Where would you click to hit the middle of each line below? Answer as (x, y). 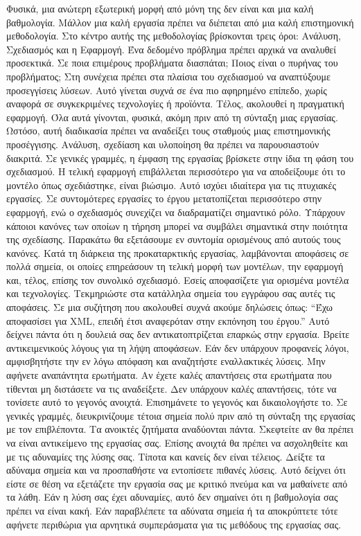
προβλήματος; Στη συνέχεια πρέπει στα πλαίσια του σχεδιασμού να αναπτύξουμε (168, 76)
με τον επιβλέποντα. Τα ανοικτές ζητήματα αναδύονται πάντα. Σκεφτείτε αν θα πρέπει (180, 429)
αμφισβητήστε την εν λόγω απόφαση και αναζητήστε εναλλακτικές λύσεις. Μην (166, 361)
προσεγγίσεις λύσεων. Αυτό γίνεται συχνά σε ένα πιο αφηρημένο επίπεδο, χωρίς (167, 90)
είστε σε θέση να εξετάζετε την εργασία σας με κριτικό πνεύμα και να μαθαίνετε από (177, 483)
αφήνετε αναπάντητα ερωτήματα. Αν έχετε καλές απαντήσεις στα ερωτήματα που (169, 375)
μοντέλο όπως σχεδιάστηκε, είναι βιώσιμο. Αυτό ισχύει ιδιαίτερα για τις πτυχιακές (171, 185)
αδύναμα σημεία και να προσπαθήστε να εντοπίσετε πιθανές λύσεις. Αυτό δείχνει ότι (176, 470)
